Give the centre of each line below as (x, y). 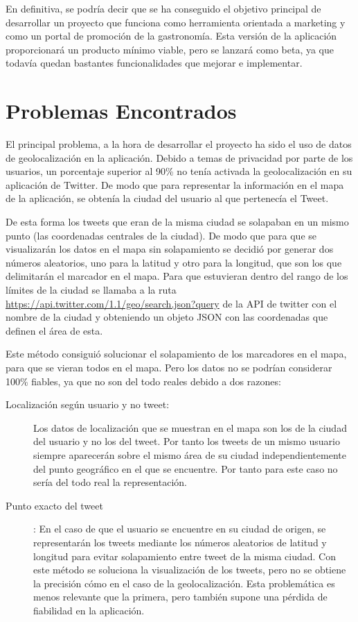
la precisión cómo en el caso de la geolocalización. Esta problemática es (184, 583)
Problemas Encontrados (121, 111)
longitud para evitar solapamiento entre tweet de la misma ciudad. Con (185, 556)
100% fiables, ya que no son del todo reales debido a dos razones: (143, 381)
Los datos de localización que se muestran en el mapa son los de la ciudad (190, 427)
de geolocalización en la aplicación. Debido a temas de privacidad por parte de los (179, 157)
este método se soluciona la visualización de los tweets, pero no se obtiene (190, 570)
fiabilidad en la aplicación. (89, 610)
